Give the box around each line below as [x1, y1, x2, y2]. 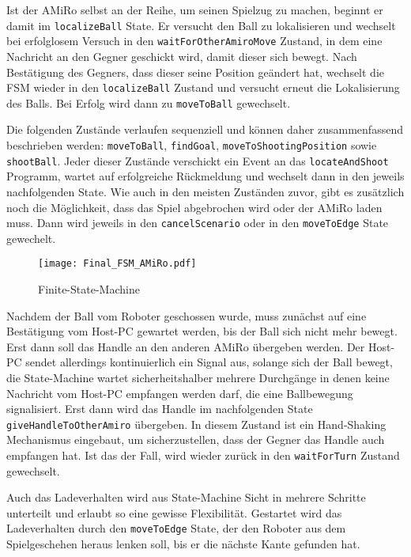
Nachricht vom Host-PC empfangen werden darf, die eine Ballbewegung [6, 385, 353, 401]
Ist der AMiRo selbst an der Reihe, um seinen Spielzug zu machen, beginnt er [6, 2, 383, 17]
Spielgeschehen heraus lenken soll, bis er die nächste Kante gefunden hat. [6, 536, 360, 552]
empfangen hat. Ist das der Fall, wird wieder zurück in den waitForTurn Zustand [6, 447, 400, 463]
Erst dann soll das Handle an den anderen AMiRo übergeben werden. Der [6, 338, 365, 354]
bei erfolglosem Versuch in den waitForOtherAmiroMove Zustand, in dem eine [6, 32, 383, 49]
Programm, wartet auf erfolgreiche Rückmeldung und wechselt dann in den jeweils [6, 168, 405, 184]
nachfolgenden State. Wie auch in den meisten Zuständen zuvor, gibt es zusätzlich [6, 183, 405, 199]
